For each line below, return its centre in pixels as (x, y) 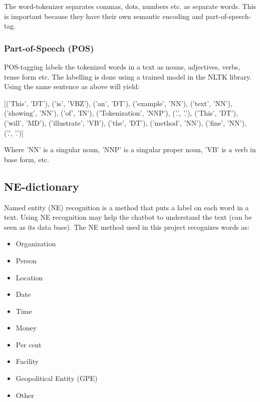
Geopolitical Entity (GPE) (57, 378)
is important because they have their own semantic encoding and (104, 16)
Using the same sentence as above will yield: (72, 86)
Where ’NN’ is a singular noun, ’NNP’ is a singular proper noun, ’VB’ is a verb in (130, 149)
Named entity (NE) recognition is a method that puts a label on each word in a (126, 207)
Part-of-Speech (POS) (49, 48)
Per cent (29, 344)
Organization (36, 244)
